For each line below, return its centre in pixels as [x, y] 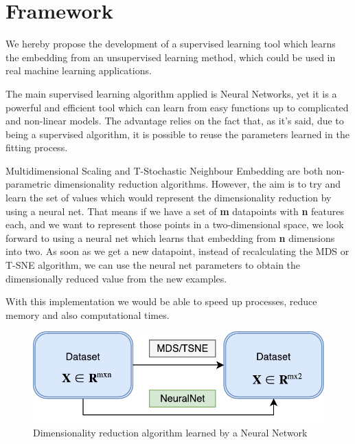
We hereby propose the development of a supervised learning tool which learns [171, 44]
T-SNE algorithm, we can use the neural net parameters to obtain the [153, 265]
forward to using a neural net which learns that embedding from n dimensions [170, 237]
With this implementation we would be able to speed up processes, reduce [161, 301]
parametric [28, 184]
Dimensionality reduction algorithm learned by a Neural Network [170, 433]
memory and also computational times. [88, 314]
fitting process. [37, 147]
